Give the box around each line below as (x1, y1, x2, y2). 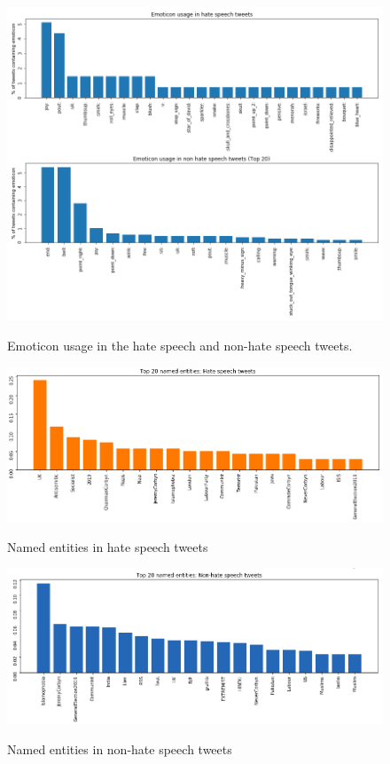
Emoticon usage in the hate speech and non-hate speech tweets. (7, 335, 353, 354)
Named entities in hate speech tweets (7, 537, 208, 555)
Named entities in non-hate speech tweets (7, 740, 232, 759)
